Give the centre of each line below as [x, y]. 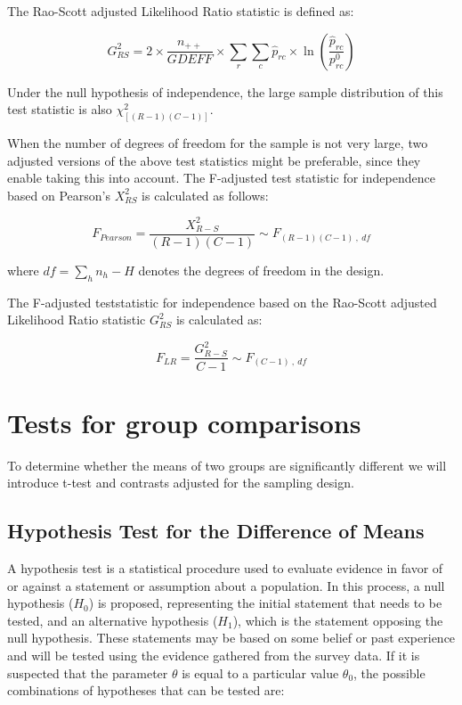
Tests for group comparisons [184, 422]
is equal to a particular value [260, 672]
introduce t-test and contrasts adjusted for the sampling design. [181, 483]
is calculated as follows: [205, 195]
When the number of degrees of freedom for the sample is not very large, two [218, 143]
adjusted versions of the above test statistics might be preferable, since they [214, 160]
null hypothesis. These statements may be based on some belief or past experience [231, 638]
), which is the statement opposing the [338, 620]
